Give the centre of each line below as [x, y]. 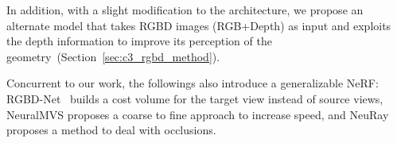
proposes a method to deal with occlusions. [111, 130]
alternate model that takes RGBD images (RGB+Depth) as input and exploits [199, 25]
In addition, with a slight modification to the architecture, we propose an [185, 10]
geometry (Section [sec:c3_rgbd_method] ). [113, 56]
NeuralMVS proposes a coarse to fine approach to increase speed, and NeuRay [198, 114]
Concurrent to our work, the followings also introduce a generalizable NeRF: [193, 83]
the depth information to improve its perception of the [139, 41]
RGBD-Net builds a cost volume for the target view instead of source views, [195, 98]
